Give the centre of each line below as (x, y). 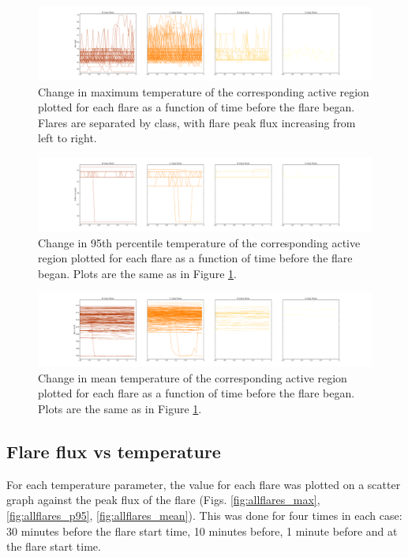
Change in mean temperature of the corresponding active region (193, 377)
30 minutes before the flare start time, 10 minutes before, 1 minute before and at (202, 531)
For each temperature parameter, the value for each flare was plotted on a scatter (204, 484)
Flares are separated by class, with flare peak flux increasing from (197, 122)
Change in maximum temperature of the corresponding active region (204, 91)
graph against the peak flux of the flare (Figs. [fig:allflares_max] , (163, 500)
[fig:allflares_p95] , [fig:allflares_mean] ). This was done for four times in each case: (204, 516)
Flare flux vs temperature (114, 452)
